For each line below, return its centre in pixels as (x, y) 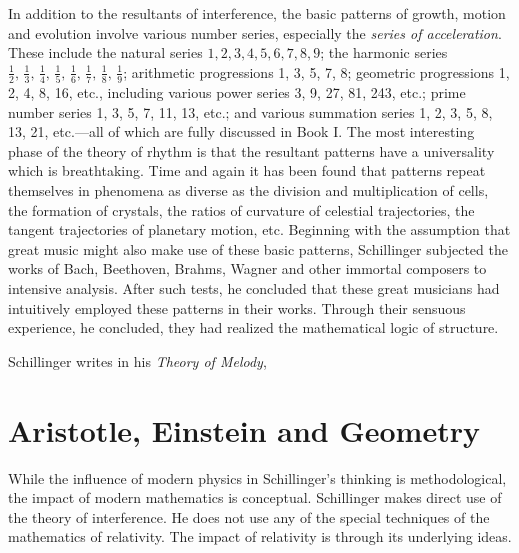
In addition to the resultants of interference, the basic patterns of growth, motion (257, 13)
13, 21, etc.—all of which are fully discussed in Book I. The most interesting (241, 131)
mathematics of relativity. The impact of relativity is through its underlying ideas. (260, 536)
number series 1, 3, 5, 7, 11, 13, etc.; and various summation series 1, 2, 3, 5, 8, (250, 111)
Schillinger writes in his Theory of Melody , (137, 360)
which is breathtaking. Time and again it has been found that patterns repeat (247, 170)
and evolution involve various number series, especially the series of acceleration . (255, 32)
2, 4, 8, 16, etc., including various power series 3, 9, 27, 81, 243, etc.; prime (237, 92)
